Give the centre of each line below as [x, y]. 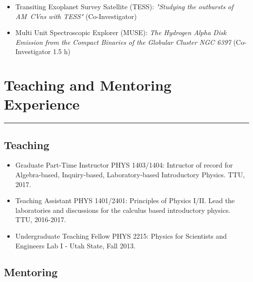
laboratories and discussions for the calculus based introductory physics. [123, 210]
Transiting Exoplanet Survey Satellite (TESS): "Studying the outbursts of [124, 6]
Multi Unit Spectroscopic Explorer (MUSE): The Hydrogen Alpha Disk [121, 32]
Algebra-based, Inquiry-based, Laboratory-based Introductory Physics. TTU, [130, 175]
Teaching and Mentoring [88, 85]
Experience [42, 104]
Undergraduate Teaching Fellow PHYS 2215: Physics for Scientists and [121, 236]
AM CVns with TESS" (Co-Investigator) [76, 16]
